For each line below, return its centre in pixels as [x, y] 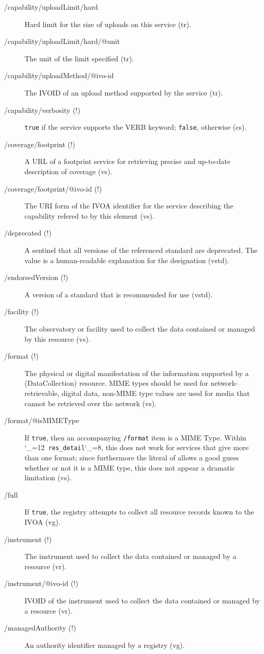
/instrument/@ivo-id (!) [41, 583]
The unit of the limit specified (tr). [79, 58]
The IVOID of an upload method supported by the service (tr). [124, 92]
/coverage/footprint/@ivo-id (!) [53, 188]
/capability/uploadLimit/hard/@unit [62, 41]
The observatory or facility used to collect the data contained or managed [140, 328]
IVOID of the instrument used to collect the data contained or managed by [142, 600]
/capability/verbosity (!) [42, 110]
